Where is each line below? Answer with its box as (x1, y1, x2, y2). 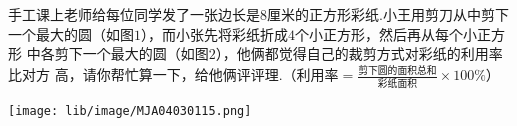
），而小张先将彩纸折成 (141, 23, 288, 44)
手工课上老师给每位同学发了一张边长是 (8, 4, 260, 24)
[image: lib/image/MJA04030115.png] (8, 104, 252, 119)
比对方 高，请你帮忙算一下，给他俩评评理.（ (8, 64, 297, 85)
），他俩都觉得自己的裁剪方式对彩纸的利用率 (215, 43, 503, 64)
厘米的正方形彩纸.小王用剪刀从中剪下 (267, 4, 509, 24)
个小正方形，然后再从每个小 (295, 23, 477, 44)
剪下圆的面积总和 (358, 65, 437, 76)
